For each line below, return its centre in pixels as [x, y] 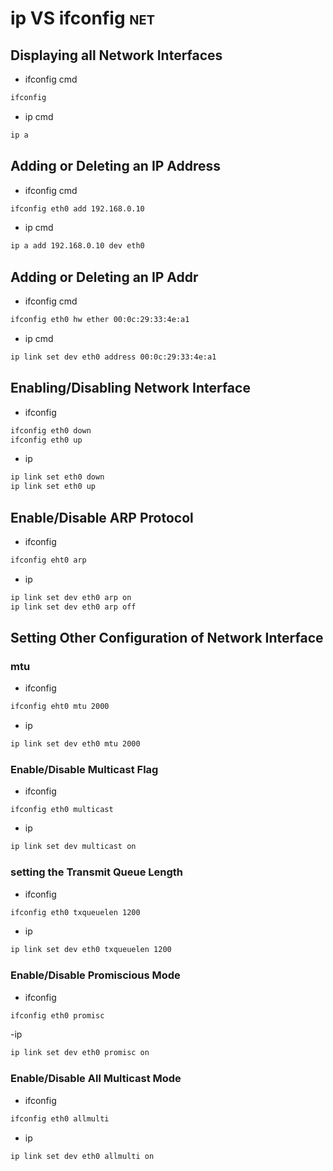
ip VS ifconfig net [82, 18]
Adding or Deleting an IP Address [116, 166]
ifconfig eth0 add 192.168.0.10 [77, 208]
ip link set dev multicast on [73, 847]
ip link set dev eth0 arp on [71, 597]
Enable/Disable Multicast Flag [84, 769]
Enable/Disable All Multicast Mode [96, 1079]
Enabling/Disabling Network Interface [130, 388]
